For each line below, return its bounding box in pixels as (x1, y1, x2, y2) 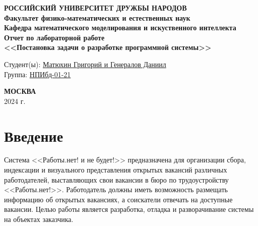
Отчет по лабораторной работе (4, 32, 105, 42)
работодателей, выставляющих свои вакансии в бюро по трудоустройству (4, 174, 229, 185)
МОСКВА (4, 86, 36, 96)
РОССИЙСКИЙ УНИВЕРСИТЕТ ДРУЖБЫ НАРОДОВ (4, 3, 187, 13)
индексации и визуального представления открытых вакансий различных (4, 164, 227, 175)
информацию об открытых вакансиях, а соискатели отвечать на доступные (4, 194, 233, 204)
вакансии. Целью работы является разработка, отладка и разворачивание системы (4, 204, 254, 214)
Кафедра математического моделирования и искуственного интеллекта (4, 22, 236, 33)
